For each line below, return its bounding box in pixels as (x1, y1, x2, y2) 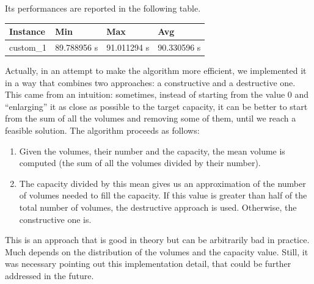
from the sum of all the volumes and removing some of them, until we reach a (5, 112, 296, 125)
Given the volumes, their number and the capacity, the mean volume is (19, 144, 285, 157)
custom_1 (9, 40, 47, 53)
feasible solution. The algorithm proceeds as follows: (5, 124, 200, 136)
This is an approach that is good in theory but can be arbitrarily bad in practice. (5, 233, 310, 246)
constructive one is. (19, 213, 92, 225)
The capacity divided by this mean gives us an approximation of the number (19, 177, 306, 189)
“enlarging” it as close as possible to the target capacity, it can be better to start (5, 100, 308, 112)
